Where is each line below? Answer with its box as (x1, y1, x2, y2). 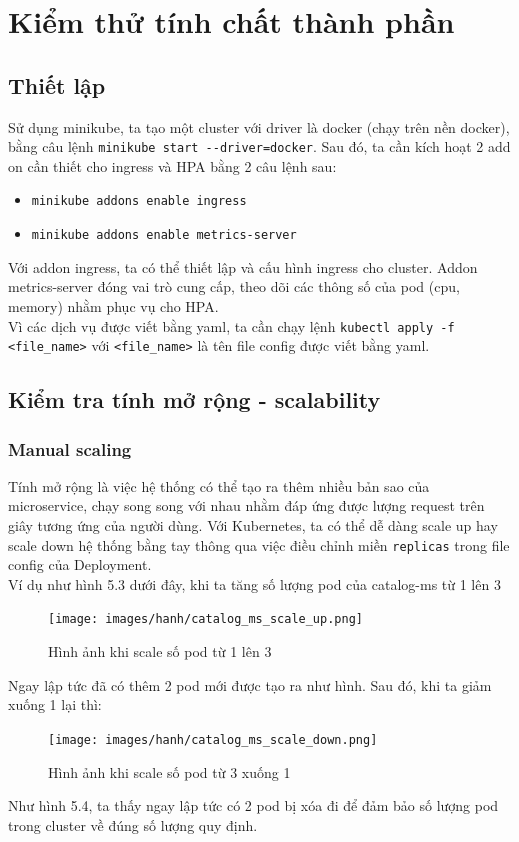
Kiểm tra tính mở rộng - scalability (8, 384, 381, 415)
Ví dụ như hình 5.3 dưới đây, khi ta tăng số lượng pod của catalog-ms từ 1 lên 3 (8, 573, 501, 594)
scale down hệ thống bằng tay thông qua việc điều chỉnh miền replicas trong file (8, 534, 510, 555)
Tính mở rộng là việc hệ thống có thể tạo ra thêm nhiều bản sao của (8, 475, 430, 496)
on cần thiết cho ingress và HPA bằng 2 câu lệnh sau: (8, 155, 337, 176)
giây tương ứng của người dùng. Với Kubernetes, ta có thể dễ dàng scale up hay (8, 515, 498, 536)
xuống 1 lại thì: (8, 694, 102, 715)
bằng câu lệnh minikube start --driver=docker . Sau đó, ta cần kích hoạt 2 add (8, 136, 511, 157)
